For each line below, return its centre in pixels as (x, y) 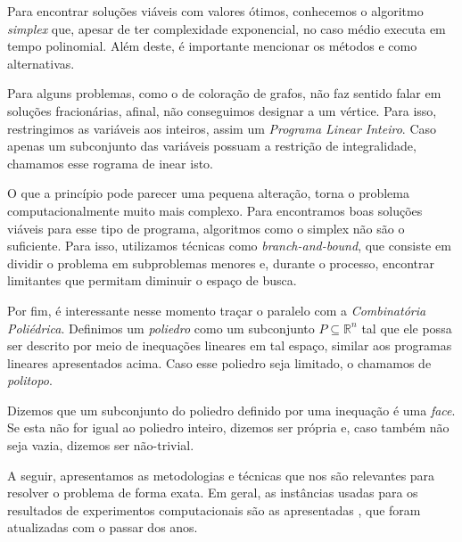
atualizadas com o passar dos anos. (103, 527)
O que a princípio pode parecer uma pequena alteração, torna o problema (208, 193)
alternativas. (41, 63)
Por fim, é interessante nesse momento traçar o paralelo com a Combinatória (217, 310)
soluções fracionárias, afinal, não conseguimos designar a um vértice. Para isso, (222, 110)
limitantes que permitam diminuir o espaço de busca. (152, 280)
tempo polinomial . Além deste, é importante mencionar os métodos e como (212, 46)
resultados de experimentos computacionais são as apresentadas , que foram (214, 509)
